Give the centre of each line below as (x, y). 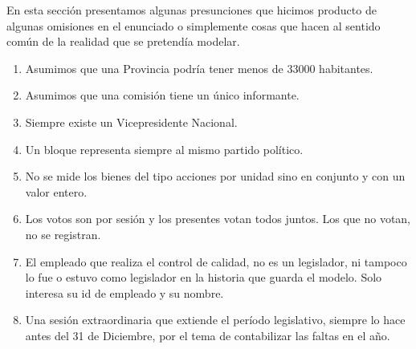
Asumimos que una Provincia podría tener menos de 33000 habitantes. (199, 68)
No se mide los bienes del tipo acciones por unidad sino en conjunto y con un (215, 176)
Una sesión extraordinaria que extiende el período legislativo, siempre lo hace (215, 320)
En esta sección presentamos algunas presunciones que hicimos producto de (192, 10)
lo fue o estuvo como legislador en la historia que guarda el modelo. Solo (204, 277)
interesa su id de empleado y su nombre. (124, 292)
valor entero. (56, 191)
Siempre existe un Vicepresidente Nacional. (131, 122)
